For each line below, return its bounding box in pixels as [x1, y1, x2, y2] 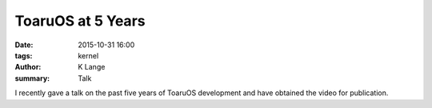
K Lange [78, 62, 106, 72]
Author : [14, 62, 42, 72]
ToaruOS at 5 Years [14, 12, 146, 30]
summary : [14, 73, 50, 83]
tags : [14, 50, 33, 60]
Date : [14, 40, 34, 50]
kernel [78, 50, 99, 60]
